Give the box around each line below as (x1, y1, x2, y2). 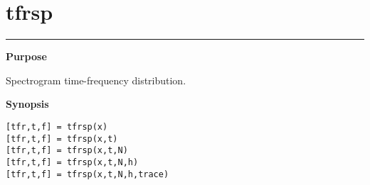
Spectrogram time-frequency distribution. (6, 72, 186, 87)
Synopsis (6, 96, 49, 111)
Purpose (6, 49, 47, 64)
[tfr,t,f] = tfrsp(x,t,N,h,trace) (6, 169, 169, 179)
